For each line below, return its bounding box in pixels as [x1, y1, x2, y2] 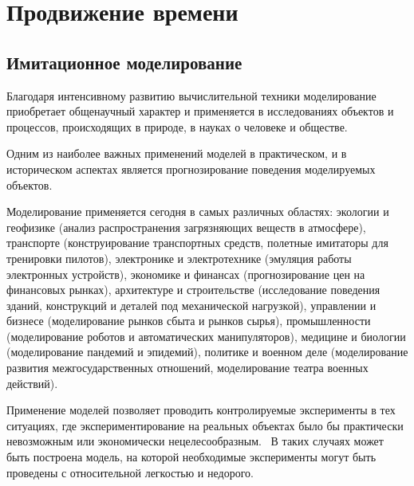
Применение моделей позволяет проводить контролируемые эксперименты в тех [6, 402, 396, 418]
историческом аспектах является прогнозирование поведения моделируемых [6, 160, 376, 177]
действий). [6, 374, 58, 391]
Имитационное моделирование [6, 49, 242, 74]
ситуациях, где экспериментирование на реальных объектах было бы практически [6, 417, 404, 433]
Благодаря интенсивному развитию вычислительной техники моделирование [6, 87, 377, 104]
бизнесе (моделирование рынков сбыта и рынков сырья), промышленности [6, 312, 371, 329]
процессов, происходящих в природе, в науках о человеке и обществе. [6, 118, 348, 135]
